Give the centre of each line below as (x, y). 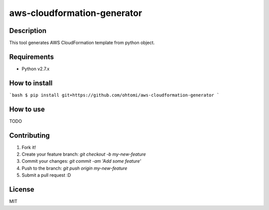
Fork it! (29, 147)
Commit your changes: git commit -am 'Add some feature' (81, 161)
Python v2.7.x (36, 69)
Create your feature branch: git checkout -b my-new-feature (84, 154)
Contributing (29, 135)
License (22, 190)
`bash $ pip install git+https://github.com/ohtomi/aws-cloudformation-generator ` (114, 95)
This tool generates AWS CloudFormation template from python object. (82, 43)
